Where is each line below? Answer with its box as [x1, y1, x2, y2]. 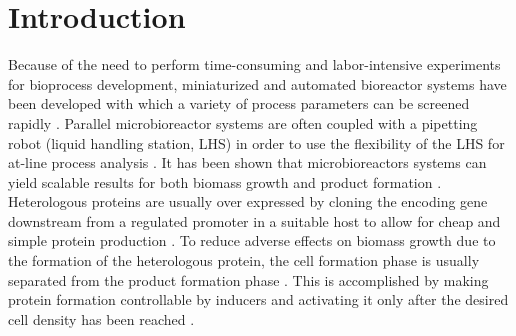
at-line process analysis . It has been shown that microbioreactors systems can [8, 152, 487, 173]
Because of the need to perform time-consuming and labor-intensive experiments [8, 54, 501, 75]
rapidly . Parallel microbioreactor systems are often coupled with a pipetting [8, 112, 478, 133]
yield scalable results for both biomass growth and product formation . [8, 171, 442, 192]
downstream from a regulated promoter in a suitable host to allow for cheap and [8, 210, 501, 231]
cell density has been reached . [8, 308, 195, 329]
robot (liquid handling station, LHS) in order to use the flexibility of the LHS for [8, 132, 505, 153]
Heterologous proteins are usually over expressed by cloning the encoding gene [8, 191, 488, 212]
